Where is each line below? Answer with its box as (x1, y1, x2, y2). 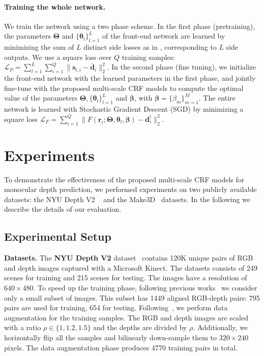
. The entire (198, 92, 236, 103)
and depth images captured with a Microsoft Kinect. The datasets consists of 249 (4, 262, 257, 273)
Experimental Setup (4, 229, 111, 244)
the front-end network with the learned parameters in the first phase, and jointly (4, 73, 256, 83)
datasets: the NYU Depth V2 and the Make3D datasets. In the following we (4, 193, 251, 204)
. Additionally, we (193, 322, 248, 333)
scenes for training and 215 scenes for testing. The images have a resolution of (4, 272, 247, 283)
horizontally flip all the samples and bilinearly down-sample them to (4, 332, 217, 342)
